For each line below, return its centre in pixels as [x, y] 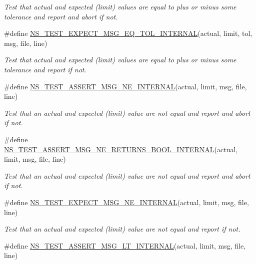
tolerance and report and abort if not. [61, 16]
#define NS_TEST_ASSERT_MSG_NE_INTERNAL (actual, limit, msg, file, [125, 86]
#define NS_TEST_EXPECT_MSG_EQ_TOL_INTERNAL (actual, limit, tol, [128, 33]
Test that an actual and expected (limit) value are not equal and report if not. [122, 229]
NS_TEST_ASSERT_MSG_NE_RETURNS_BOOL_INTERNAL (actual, [121, 149]
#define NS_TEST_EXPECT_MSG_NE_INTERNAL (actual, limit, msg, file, [126, 202]
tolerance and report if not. [45, 69]
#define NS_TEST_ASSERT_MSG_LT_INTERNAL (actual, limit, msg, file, [125, 245]
